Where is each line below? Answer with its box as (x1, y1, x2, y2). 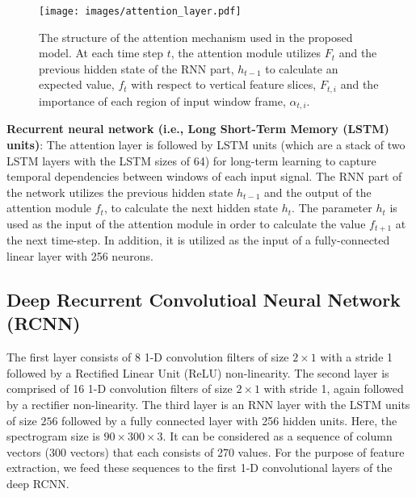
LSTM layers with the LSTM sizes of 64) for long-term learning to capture (6, 152, 376, 169)
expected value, (39, 76, 115, 93)
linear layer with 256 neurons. (6, 247, 153, 264)
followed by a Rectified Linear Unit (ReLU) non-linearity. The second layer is (6, 364, 389, 381)
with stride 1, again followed (263, 380, 404, 397)
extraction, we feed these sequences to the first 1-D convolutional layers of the (6, 459, 393, 476)
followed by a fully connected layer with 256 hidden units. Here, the (61, 411, 397, 428)
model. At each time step (39, 44, 164, 61)
